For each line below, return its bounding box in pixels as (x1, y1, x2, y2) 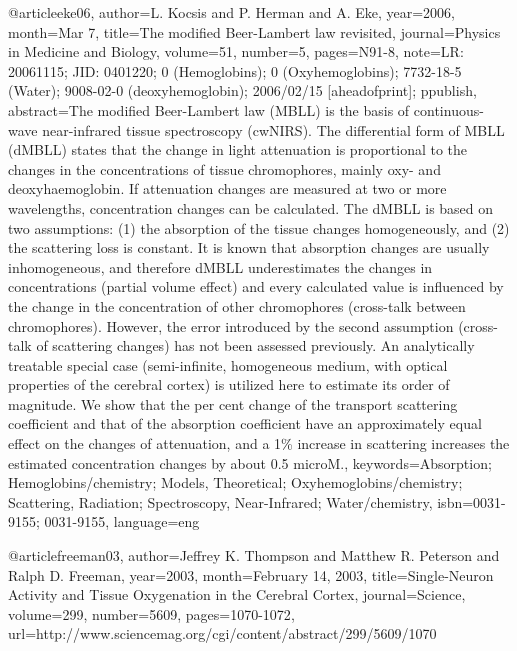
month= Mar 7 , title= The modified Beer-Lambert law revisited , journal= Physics (8, 21, 501, 42)
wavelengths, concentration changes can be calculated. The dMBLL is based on (8, 197, 494, 218)
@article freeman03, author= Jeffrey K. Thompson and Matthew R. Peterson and (8, 545, 500, 566)
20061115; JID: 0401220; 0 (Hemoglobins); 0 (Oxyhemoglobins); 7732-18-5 (8, 60, 462, 81)
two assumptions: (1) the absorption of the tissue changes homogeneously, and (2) (8, 217, 510, 238)
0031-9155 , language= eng (44, 511, 200, 532)
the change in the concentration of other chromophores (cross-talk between (8, 295, 466, 316)
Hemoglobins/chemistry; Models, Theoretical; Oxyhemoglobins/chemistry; (8, 472, 463, 493)
